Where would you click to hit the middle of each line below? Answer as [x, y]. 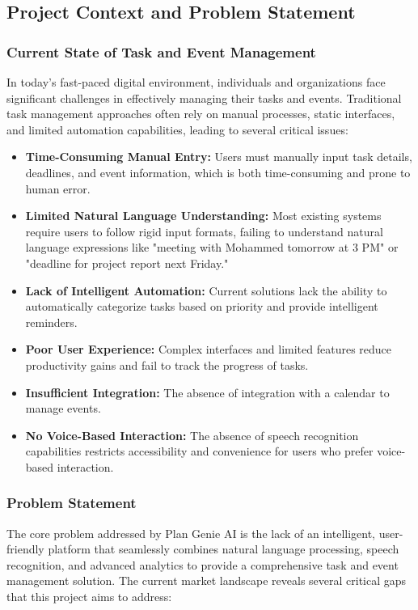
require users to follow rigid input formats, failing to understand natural [204, 231]
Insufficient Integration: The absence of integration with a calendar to [207, 392]
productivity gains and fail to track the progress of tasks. [167, 364]
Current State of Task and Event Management [161, 51]
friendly [25, 549]
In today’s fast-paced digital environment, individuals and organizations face [196, 82]
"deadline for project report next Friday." [127, 263]
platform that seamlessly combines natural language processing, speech [224, 549]
